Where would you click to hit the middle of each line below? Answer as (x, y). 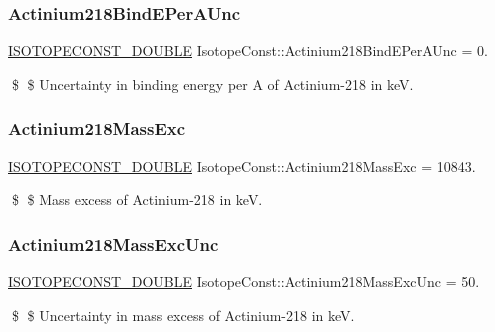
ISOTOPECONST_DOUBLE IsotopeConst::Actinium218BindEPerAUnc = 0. (248, 50)
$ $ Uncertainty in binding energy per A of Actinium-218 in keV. (212, 83)
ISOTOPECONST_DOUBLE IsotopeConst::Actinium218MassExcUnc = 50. (244, 281)
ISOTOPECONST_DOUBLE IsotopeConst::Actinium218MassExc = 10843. (242, 165)
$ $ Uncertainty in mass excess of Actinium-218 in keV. (183, 314)
